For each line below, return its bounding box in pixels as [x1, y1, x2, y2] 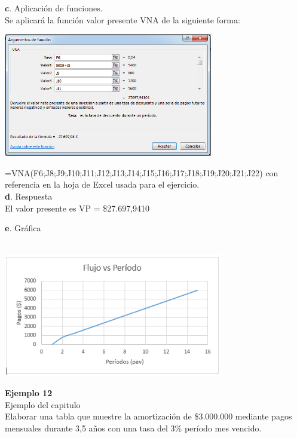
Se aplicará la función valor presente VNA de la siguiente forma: [5, 13, 240, 26]
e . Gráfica [5, 222, 41, 234]
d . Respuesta [5, 190, 53, 203]
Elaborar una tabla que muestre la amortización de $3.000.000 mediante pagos [5, 410, 292, 422]
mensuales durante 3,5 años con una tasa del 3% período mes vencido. [5, 421, 262, 434]
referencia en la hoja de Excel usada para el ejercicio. [5, 178, 200, 191]
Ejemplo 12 [5, 387, 53, 399]
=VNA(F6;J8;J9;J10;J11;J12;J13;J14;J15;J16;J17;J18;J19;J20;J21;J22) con [5, 166, 278, 179]
